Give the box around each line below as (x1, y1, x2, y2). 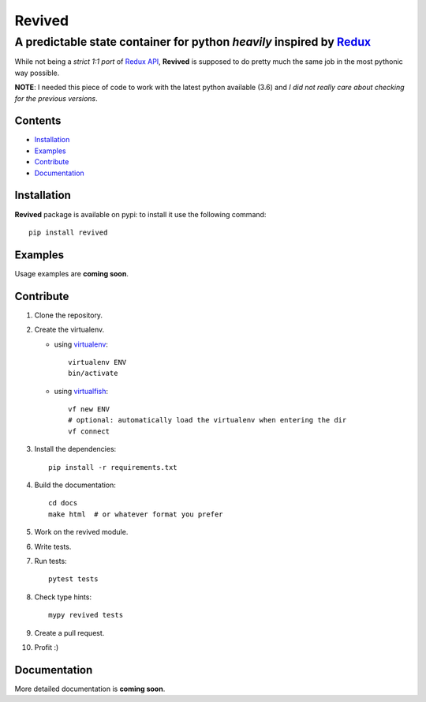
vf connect (68, 426, 110, 436)
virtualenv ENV (68, 358, 127, 366)
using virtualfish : (54, 386, 109, 396)
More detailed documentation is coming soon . (14, 684, 166, 693)
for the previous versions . (14, 93, 98, 103)
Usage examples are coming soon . (14, 268, 129, 278)
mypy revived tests (48, 610, 124, 620)
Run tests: (34, 557, 67, 565)
